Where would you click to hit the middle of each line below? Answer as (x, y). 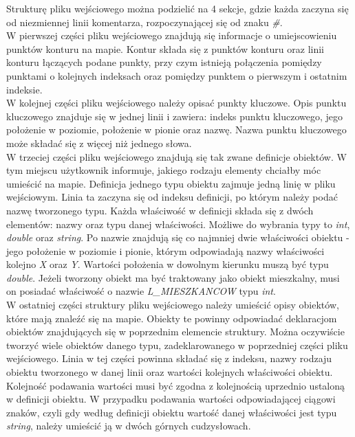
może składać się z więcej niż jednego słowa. (99, 143)
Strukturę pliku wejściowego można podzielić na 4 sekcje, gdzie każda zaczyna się (177, 8)
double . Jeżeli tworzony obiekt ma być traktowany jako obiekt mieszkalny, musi (173, 277)
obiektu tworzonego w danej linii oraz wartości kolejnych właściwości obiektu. (170, 372)
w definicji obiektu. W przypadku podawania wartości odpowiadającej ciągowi (171, 399)
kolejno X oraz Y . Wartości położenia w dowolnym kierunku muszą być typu (168, 264)
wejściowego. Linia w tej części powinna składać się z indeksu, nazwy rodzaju (169, 358)
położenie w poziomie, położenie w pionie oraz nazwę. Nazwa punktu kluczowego (176, 130)
